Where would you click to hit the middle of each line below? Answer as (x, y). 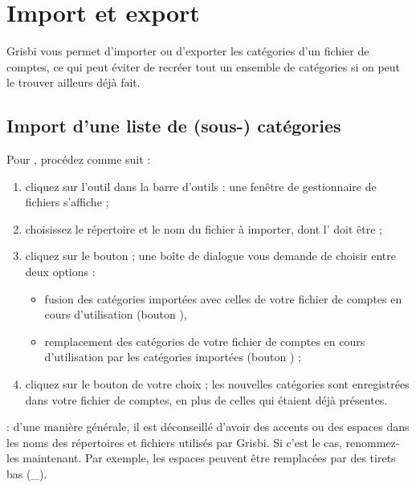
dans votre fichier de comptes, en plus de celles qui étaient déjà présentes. (206, 399)
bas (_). (27, 474)
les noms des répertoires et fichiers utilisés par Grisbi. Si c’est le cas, (174, 442)
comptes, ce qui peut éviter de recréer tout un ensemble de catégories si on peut (204, 66)
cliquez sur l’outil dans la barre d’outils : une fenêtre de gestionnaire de (201, 186)
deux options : (60, 272)
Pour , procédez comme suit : (79, 159)
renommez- (373, 442)
